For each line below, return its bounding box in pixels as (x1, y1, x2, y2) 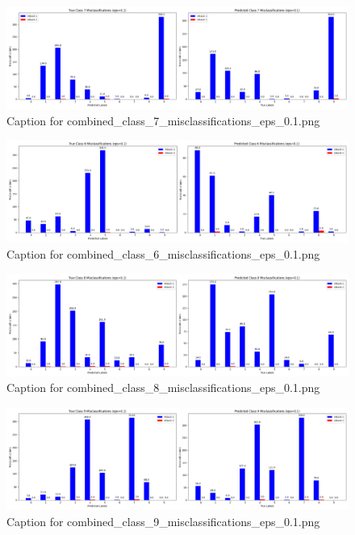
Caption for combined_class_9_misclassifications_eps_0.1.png (6, 512, 320, 529)
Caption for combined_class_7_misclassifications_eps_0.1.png (6, 112, 320, 128)
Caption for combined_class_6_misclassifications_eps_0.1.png (6, 246, 320, 262)
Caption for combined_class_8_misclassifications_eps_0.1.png (6, 379, 320, 396)
